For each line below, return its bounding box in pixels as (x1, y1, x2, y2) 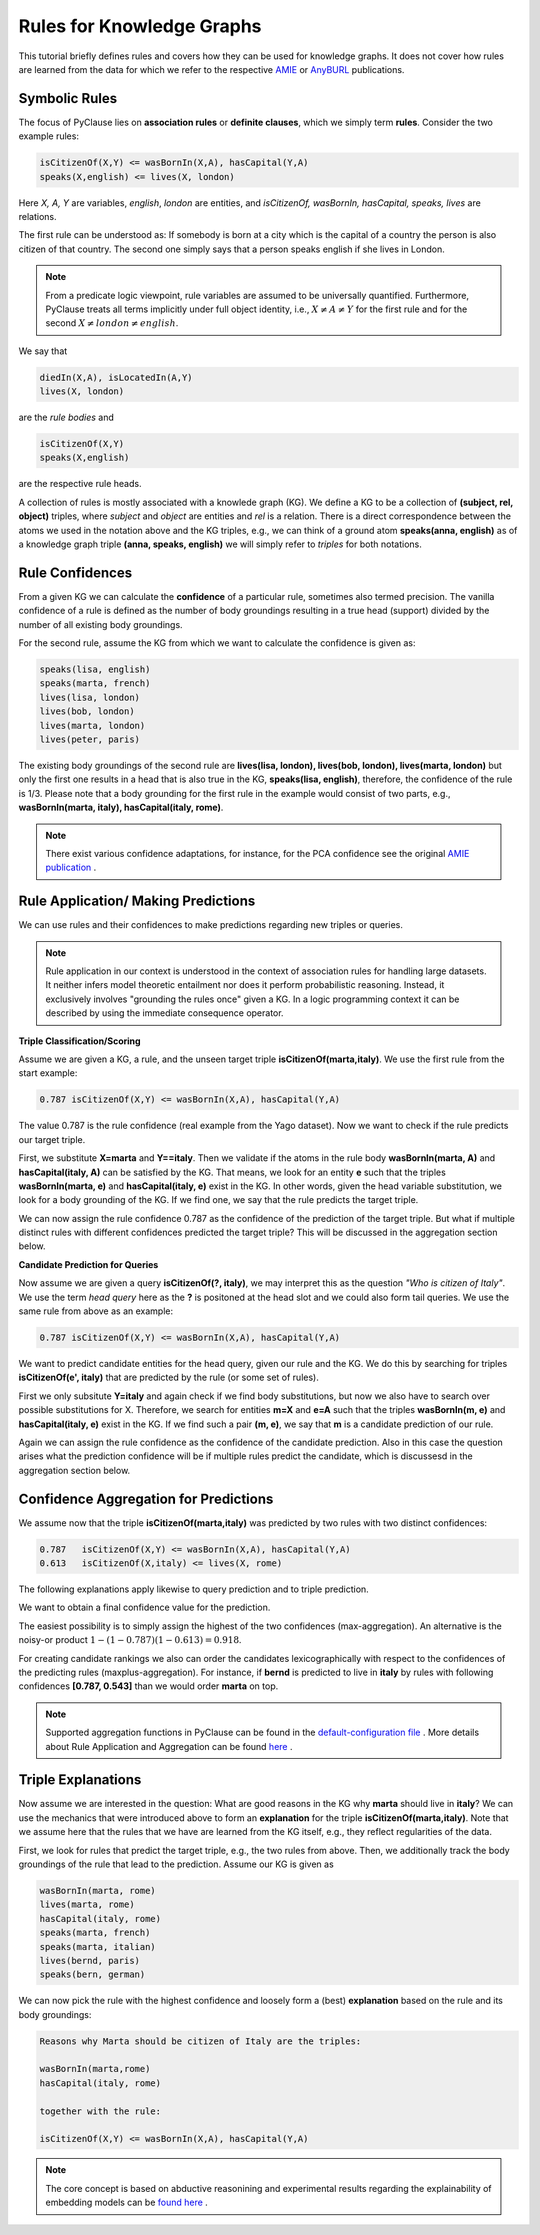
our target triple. (18, 1133, 86, 1145)
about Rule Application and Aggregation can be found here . (45, 1740, 293, 1752)
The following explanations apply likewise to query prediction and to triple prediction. (18, 1583, 369, 1595)
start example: (18, 1067, 78, 1079)
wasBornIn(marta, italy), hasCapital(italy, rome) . (18, 801, 224, 814)
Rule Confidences (18, 564, 133, 581)
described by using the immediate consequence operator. (45, 1007, 284, 1019)
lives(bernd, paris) (39, 1955, 140, 1966)
